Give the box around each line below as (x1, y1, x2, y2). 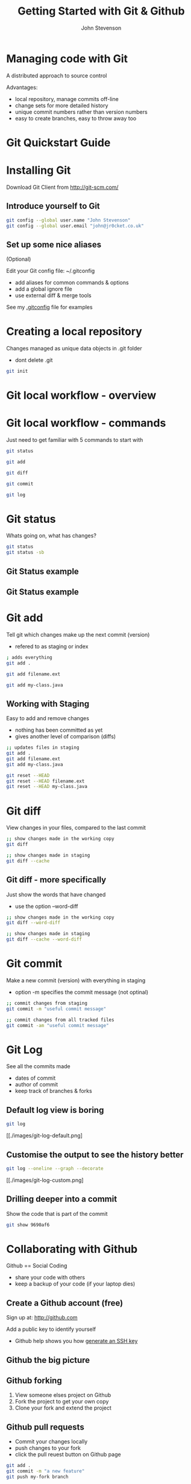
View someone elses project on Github (14, 1391, 111, 1399)
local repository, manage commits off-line (14, 95, 119, 102)
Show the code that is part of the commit (6, 1210, 108, 1217)
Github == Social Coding (6, 1262, 67, 1269)
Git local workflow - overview (6, 389, 157, 402)
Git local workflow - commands (6, 416, 166, 430)
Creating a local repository (6, 325, 143, 338)
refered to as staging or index (14, 643, 89, 650)
